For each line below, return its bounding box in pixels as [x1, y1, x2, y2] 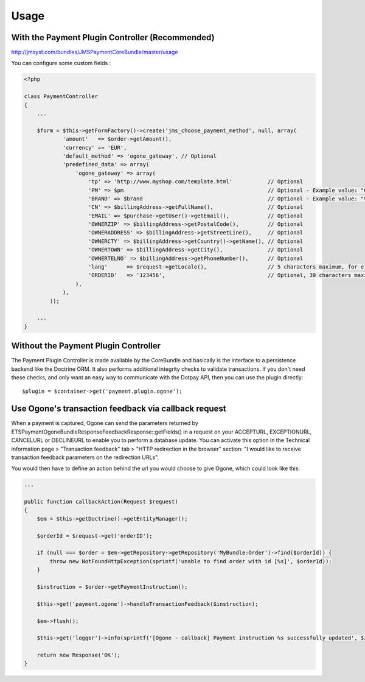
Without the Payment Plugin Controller [11, 341, 161, 351]
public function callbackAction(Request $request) [24, 498, 179, 505]
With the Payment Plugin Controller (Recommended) [11, 32, 215, 43]
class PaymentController [24, 93, 99, 100]
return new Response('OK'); [36, 652, 121, 659]
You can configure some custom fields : [11, 60, 111, 67]
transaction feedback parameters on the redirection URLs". [11, 454, 159, 461]
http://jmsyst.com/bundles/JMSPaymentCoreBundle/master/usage [11, 49, 178, 56]
